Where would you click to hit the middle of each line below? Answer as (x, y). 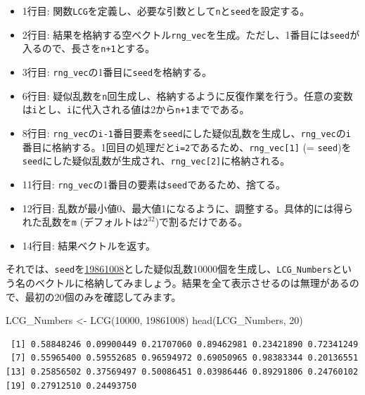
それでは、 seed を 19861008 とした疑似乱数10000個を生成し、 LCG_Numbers (169, 269)
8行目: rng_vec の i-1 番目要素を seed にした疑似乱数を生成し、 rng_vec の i (186, 132)
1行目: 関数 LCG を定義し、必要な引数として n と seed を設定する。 (166, 11)
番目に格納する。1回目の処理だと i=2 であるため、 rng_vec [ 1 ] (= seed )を (187, 147)
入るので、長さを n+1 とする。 (89, 48)
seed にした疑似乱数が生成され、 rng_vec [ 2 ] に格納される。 (156, 161)
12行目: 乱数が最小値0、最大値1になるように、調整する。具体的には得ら (187, 208)
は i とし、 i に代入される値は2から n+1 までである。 (136, 109)
